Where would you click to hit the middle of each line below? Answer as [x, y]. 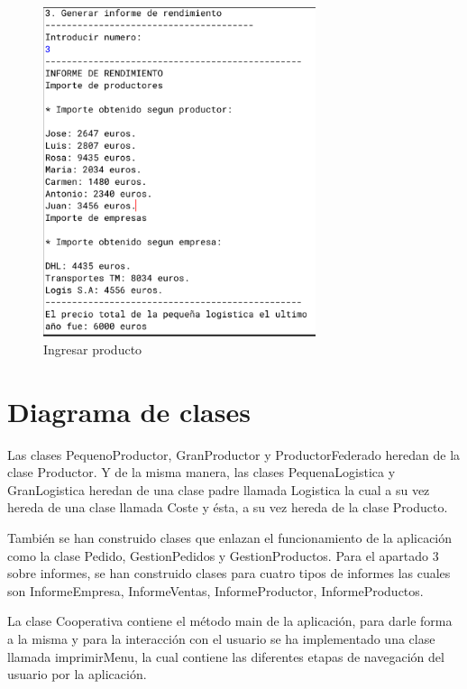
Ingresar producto [93, 349]
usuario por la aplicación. [77, 674]
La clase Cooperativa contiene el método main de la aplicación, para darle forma [230, 621]
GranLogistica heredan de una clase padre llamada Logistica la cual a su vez [219, 489]
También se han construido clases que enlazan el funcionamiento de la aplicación [230, 537]
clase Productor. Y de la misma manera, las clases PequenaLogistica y [201, 472]
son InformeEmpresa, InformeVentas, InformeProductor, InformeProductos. [215, 590]
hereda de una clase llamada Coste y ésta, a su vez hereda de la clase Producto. [228, 507]
